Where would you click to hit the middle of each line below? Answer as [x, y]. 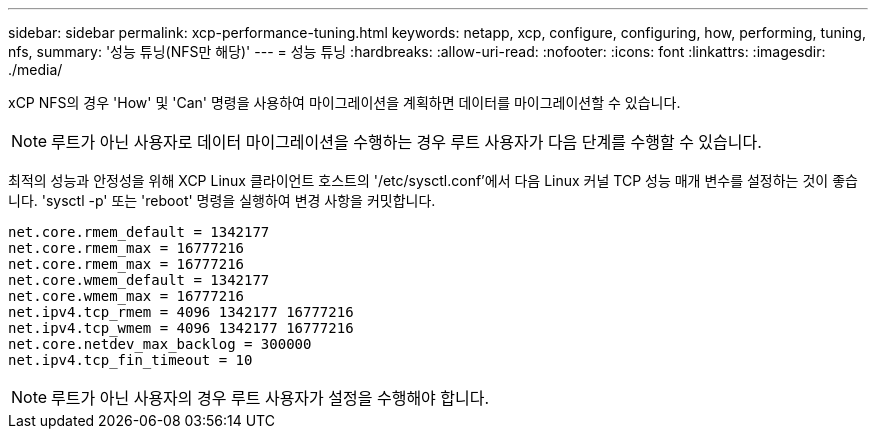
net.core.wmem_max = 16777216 [126, 296]
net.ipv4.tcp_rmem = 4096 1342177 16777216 [181, 312]
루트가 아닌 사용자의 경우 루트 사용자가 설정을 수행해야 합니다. [270, 398]
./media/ [35, 69]
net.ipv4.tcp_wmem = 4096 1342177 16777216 [181, 328]
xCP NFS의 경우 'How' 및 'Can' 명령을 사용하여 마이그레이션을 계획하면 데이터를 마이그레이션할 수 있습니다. [344, 102]
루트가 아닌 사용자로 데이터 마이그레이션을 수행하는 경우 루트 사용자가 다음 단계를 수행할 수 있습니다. [406, 142]
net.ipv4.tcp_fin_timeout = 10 [130, 360]
